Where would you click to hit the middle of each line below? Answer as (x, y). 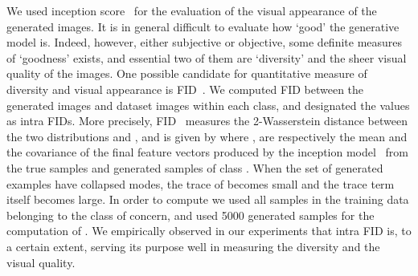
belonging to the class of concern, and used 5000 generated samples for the (191, 215)
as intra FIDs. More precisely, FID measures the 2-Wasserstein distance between (207, 121)
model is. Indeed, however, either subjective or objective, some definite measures (205, 42)
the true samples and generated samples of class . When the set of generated (195, 167)
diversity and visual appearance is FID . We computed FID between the (185, 89)
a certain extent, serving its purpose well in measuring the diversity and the (193, 246)
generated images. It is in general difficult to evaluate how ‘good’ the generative (203, 26)
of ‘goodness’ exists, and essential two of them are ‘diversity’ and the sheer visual (207, 57)
